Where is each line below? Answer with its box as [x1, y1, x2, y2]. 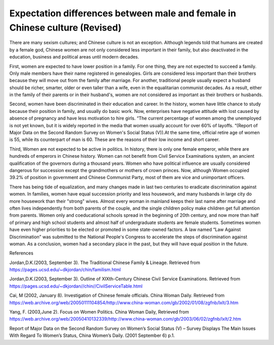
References [9, 250, 33, 256]
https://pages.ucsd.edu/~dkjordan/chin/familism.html [9, 267, 121, 273]
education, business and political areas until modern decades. [9, 54, 140, 60]
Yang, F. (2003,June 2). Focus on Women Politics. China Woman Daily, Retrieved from [9, 309, 189, 315]
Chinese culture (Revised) [9, 22, 122, 33]
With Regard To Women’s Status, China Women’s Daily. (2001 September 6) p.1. [9, 332, 175, 338]
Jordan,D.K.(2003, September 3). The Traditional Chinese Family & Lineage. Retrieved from [9, 260, 200, 266]
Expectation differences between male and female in [9, 8, 236, 19]
